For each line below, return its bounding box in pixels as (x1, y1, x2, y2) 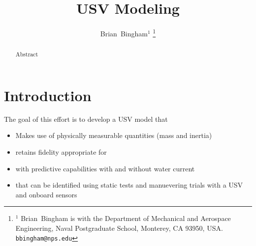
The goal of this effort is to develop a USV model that (4, 113, 168, 124)
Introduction (4, 85, 92, 105)
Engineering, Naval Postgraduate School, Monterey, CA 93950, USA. (15, 222, 223, 233)
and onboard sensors (15, 189, 77, 199)
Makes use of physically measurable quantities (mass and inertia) (15, 130, 212, 140)
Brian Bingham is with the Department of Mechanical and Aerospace (21, 213, 231, 223)
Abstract (15, 50, 38, 58)
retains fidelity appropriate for (15, 146, 107, 157)
